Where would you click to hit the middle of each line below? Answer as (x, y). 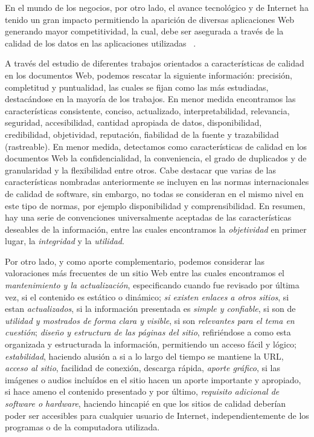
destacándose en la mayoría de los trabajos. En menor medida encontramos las (150, 99)
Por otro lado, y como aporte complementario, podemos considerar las (135, 261)
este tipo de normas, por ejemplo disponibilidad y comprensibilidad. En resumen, (155, 205)
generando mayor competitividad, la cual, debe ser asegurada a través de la (144, 31)
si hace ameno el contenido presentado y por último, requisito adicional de (142, 391)
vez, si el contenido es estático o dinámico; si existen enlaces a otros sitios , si (147, 296)
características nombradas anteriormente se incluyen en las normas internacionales (157, 182)
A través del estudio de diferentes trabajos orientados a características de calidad (155, 63)
